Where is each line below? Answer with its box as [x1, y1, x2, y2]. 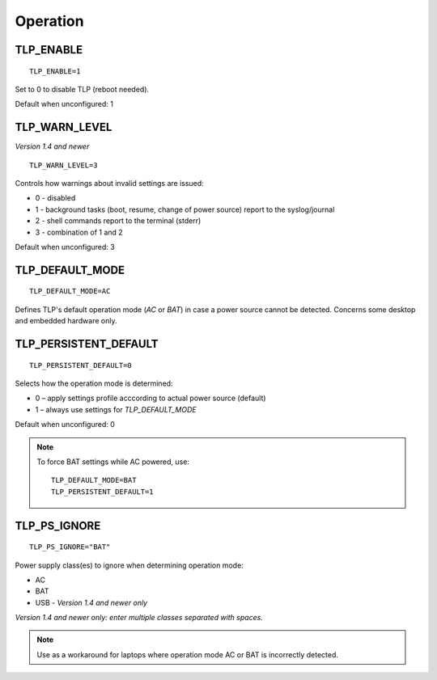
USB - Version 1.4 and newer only [35, 598, 148, 607]
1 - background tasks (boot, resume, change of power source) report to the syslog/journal [35, 205, 335, 214]
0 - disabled [35, 193, 76, 203]
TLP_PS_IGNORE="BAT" [29, 543, 111, 551]
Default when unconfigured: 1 [15, 99, 113, 109]
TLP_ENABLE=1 [29, 66, 81, 76]
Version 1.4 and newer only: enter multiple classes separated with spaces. [15, 613, 263, 623]
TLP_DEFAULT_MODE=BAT [51, 475, 137, 485]
